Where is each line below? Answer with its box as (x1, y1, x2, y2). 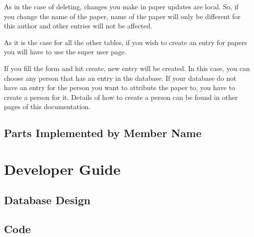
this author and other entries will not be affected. (4, 21, 152, 31)
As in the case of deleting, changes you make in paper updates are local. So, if (4, 1, 239, 11)
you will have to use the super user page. (4, 47, 127, 57)
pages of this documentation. (4, 101, 91, 112)
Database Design (4, 192, 91, 208)
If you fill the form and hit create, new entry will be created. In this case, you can (4, 63, 250, 73)
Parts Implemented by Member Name (4, 125, 202, 141)
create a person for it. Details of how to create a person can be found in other (4, 92, 238, 102)
